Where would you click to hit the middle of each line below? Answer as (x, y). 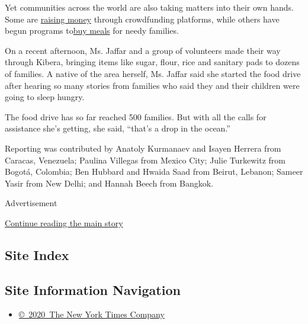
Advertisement (31, 203)
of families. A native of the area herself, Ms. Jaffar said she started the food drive (153, 73)
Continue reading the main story (64, 222)
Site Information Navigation (93, 289)
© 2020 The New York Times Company (92, 314)
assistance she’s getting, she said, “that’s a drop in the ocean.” (118, 128)
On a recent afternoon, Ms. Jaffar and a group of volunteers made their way (143, 50)
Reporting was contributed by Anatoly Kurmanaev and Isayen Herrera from (143, 148)
